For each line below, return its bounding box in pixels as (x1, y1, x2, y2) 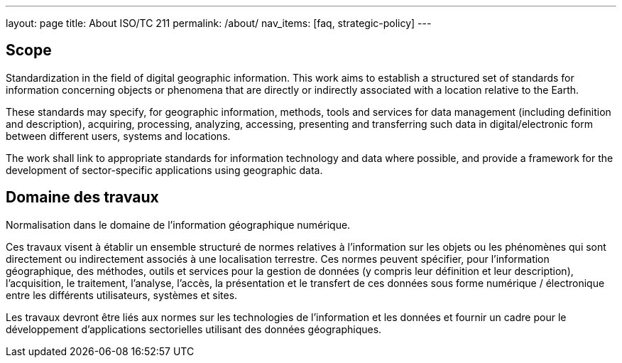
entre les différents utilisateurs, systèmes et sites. (6, 288, 238, 301)
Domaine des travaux (6, 188, 159, 207)
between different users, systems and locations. (6, 129, 231, 142)
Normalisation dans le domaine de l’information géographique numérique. (6, 218, 351, 231)
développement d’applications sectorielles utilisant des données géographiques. (6, 323, 382, 335)
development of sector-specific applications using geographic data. (6, 163, 323, 176)
